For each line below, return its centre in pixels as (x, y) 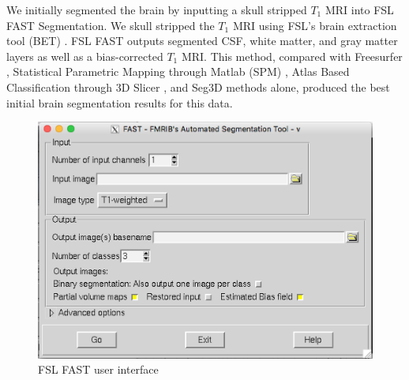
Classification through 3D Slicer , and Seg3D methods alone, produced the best (198, 87)
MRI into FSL (359, 9)
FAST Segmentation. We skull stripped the (111, 25)
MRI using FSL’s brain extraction (315, 25)
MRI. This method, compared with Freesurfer (292, 56)
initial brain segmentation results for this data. (120, 102)
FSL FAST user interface (98, 369)
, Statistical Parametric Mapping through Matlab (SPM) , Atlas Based (178, 71)
